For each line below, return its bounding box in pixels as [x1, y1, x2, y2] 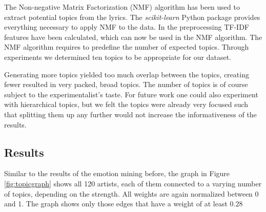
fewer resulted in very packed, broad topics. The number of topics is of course [4, 79, 248, 90]
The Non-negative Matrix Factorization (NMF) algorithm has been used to [4, 2, 240, 12]
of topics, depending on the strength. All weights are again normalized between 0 [4, 188, 259, 199]
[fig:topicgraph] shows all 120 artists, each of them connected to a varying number [4, 178, 262, 188]
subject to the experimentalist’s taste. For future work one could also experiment [4, 89, 258, 99]
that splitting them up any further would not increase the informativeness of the [4, 109, 257, 119]
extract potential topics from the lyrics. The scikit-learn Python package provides [4, 11, 260, 22]
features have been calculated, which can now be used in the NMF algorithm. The [4, 31, 262, 42]
